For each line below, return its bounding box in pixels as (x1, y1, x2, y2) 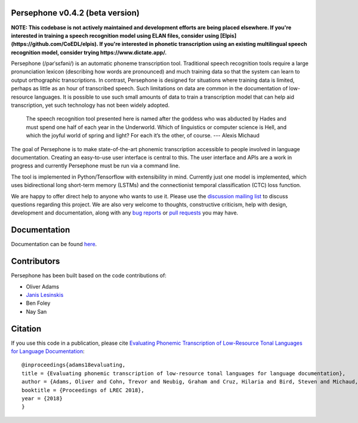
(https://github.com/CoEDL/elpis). (11, 41, 98, 48)
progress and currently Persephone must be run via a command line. (11, 162, 180, 170)
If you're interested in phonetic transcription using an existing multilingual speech (99, 41, 307, 48)
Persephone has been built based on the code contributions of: (11, 272, 167, 279)
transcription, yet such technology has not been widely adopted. (11, 102, 170, 109)
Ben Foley (26, 299, 51, 307)
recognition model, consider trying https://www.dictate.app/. (11, 48, 167, 56)
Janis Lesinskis (26, 291, 64, 298)
